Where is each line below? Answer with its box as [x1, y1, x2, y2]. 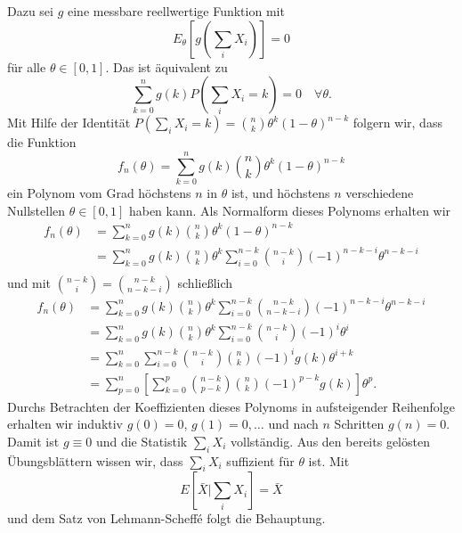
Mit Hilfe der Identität [7, 113, 131, 132]
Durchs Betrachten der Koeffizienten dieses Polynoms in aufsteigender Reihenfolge [7, 397, 455, 415]
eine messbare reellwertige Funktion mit [68, 2, 285, 20]
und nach [268, 414, 319, 433]
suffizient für [226, 451, 295, 470]
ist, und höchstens [231, 183, 330, 201]
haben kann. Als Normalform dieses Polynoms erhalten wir [128, 201, 451, 219]
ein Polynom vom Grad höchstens [7, 183, 191, 201]
